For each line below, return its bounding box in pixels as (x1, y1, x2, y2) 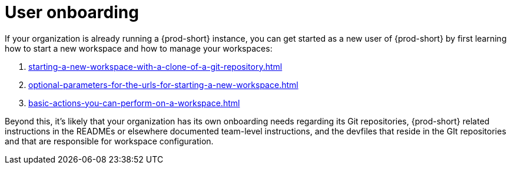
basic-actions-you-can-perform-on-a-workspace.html (28, 97, 240, 108)
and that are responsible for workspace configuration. (5, 136, 214, 146)
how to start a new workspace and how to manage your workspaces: (5, 43, 273, 53)
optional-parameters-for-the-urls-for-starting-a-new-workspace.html (28, 79, 298, 90)
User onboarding (5, 2, 139, 22)
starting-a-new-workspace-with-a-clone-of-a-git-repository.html (28, 61, 283, 72)
